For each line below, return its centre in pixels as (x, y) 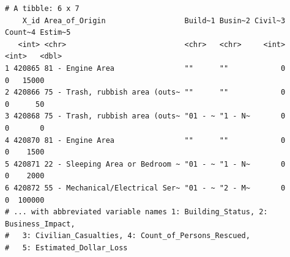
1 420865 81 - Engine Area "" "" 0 (145, 68)
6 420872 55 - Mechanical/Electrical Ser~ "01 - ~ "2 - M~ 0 (145, 188)
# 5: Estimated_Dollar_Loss (66, 248)
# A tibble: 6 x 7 (42, 9)
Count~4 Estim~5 (38, 33)
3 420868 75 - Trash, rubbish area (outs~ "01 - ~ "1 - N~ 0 (145, 116)
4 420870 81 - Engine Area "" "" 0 (145, 140)
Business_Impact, (40, 224)
